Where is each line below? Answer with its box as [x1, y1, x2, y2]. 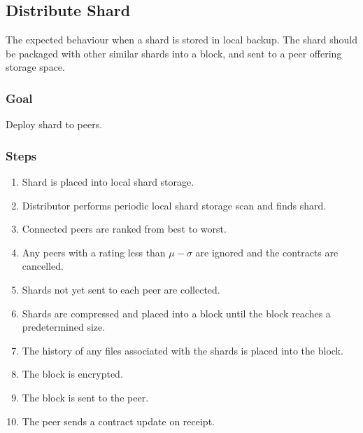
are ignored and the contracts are [195, 245, 339, 259]
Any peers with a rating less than [22, 245, 166, 259]
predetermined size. [22, 319, 106, 334]
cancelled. [22, 259, 64, 273]
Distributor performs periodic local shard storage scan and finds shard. [22, 198, 327, 212]
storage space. [6, 60, 65, 74]
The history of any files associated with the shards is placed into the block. [22, 343, 343, 357]
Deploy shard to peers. [6, 117, 103, 132]
